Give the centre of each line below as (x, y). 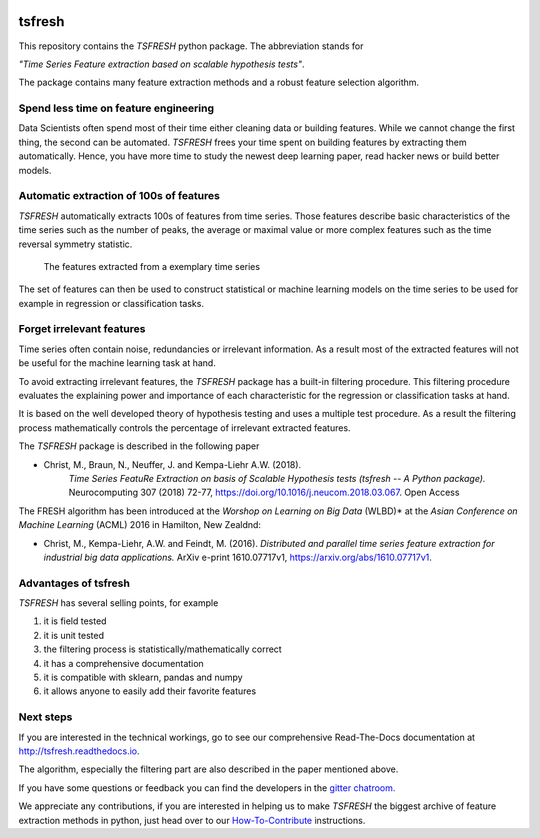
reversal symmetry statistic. (75, 244)
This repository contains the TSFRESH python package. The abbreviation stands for (191, 46)
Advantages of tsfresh (74, 583)
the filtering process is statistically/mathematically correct (162, 649)
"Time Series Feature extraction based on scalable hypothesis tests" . (161, 64)
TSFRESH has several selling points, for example (118, 603)
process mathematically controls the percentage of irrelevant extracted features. (184, 427)
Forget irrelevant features (82, 329)
